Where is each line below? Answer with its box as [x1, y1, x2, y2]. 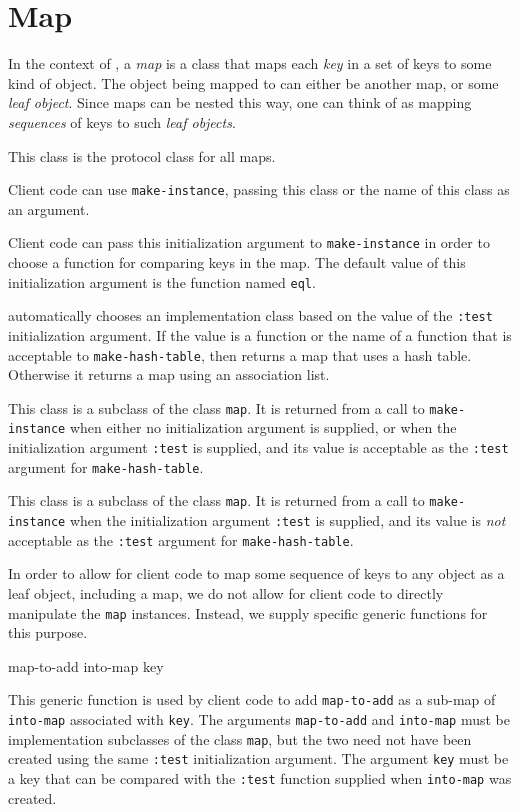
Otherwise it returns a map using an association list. [8, 364, 330, 385]
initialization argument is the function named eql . [8, 271, 316, 292]
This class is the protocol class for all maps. [8, 145, 276, 166]
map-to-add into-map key [8, 655, 164, 676]
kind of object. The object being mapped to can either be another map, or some [8, 72, 499, 93]
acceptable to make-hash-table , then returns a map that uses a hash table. [8, 344, 472, 365]
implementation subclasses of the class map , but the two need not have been [8, 728, 472, 749]
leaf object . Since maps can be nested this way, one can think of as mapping [8, 92, 472, 113]
